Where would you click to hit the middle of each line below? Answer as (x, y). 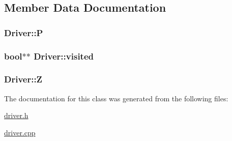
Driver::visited (64, 56)
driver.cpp (20, 132)
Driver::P (24, 32)
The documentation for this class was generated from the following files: (116, 98)
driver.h (16, 115)
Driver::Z (23, 79)
